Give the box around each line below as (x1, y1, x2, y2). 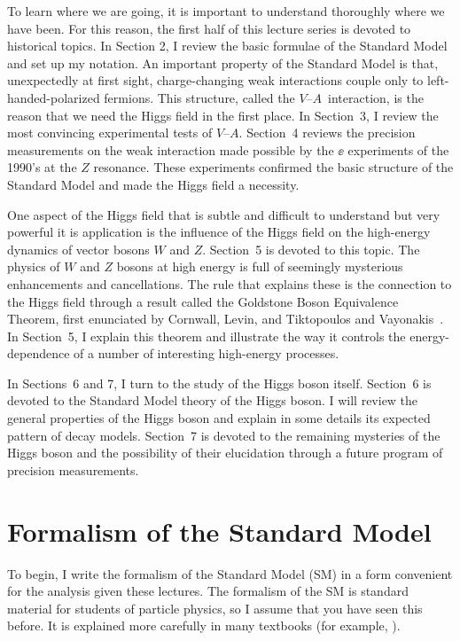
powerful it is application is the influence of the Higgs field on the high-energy (7, 223, 431, 241)
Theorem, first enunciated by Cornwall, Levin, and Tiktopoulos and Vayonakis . (7, 309, 444, 328)
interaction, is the (328, 88, 424, 106)
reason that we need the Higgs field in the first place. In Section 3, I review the (7, 106, 439, 124)
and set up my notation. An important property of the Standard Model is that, (7, 53, 439, 72)
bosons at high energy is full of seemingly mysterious (116, 257, 403, 276)
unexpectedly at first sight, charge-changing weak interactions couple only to (7, 71, 424, 90)
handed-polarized (7, 88, 100, 106)
